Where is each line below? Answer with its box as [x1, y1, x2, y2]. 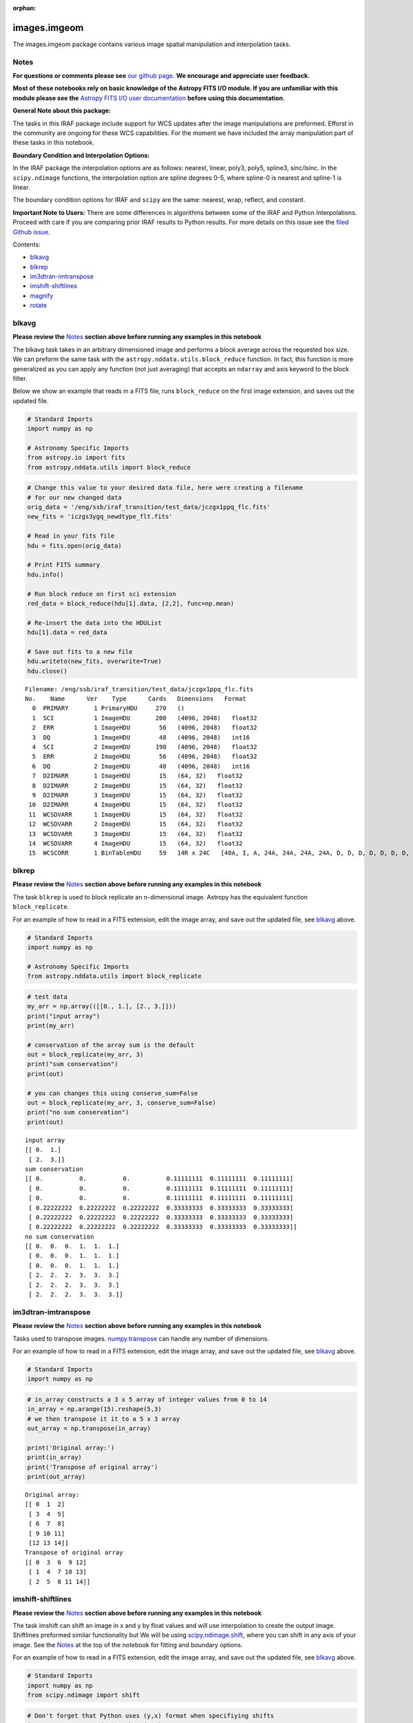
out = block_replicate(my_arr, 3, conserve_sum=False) [27, 1099, 216, 1107]
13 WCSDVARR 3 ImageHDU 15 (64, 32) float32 [28, 830, 243, 837]
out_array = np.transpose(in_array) [27, 1425, 151, 1433]
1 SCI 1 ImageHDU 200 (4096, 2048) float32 [32, 714, 257, 722]
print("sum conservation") [27, 1060, 118, 1068]
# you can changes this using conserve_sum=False [27, 1089, 198, 1097]
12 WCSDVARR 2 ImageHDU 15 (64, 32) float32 [28, 820, 243, 828]
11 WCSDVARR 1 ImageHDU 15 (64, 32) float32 [28, 810, 243, 818]
